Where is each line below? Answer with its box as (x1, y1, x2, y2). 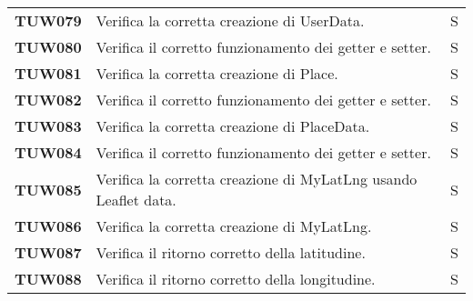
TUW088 (15, 268, 82, 289)
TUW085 (15, 178, 82, 200)
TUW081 (15, 63, 82, 84)
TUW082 (15, 89, 82, 110)
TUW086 (15, 216, 82, 236)
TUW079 (15, 10, 82, 31)
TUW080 (15, 36, 82, 57)
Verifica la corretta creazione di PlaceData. (96, 115, 370, 136)
